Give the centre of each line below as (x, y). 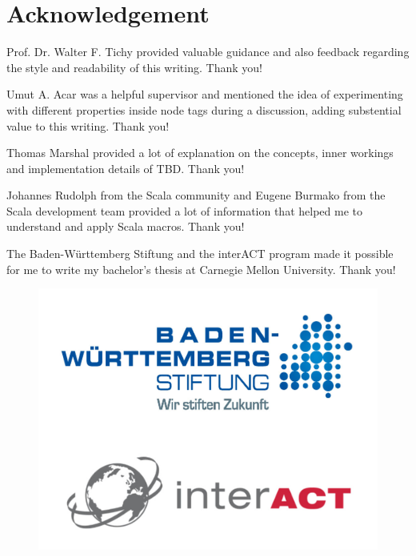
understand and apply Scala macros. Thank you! (126, 226)
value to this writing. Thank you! (88, 125)
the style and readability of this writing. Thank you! (134, 67)
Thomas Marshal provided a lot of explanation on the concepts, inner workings (200, 153)
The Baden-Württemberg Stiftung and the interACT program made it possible (200, 254)
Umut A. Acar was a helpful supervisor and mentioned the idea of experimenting (205, 94)
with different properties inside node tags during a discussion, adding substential (204, 109)
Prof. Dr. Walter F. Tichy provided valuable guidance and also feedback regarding (208, 52)
